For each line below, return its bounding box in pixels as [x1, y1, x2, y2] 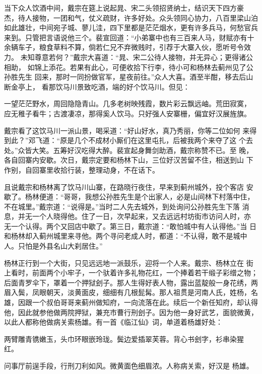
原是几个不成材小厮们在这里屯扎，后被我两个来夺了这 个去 [60, 135, 253, 145]
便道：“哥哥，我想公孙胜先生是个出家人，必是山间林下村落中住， [39, 191, 254, 202]
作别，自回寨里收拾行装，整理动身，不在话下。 [4, 164, 159, 175]
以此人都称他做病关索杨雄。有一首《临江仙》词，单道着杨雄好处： [4, 317, 223, 327]
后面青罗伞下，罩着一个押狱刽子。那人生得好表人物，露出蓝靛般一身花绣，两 [4, 277, 258, 287]
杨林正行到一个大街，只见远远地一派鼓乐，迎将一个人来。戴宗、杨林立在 [4, 257, 244, 268]
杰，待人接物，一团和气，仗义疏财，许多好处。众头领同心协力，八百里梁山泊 [4, 12, 258, 23]
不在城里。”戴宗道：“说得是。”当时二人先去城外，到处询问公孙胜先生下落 [4, 201, 240, 211]
